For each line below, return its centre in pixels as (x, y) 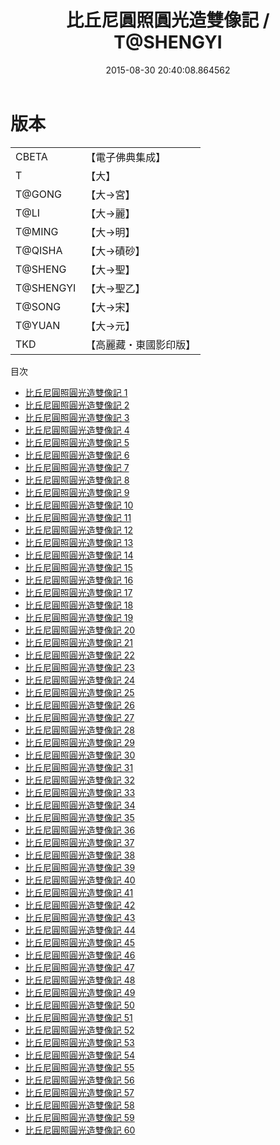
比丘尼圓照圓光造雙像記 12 (78, 530)
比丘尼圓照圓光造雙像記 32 (79, 780)
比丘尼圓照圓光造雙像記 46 (80, 955)
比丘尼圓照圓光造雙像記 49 (80, 992)
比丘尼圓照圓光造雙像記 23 (79, 667)
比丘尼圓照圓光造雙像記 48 (80, 980)
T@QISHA (39, 250)
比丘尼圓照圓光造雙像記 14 (79, 555)
